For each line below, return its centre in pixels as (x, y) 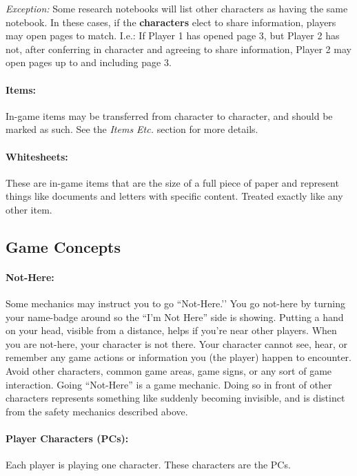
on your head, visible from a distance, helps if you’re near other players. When (171, 330)
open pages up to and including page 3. (89, 62)
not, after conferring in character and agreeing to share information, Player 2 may (178, 49)
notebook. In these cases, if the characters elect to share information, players (171, 22)
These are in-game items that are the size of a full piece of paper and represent (172, 182)
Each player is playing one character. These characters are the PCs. (148, 465)
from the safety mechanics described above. (97, 411)
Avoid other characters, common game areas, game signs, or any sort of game (169, 371)
